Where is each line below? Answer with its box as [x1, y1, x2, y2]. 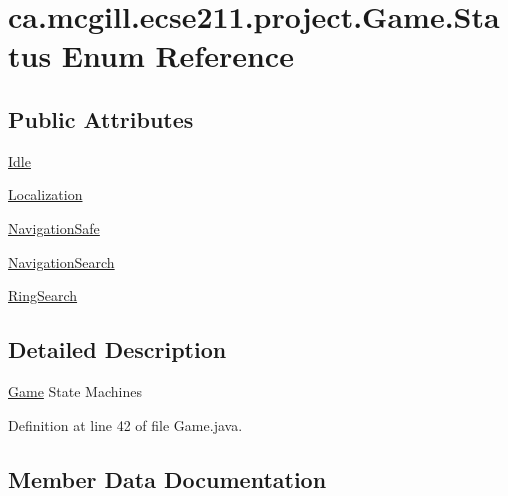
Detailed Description [8, 334, 227, 365]
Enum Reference [61, 35, 294, 76]
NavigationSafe [8, 217, 100, 238]
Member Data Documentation [8, 463, 327, 494]
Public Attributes [8, 103, 194, 134]
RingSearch [8, 285, 78, 306]
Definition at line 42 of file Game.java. [8, 414, 243, 435]
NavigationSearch [8, 251, 115, 272]
